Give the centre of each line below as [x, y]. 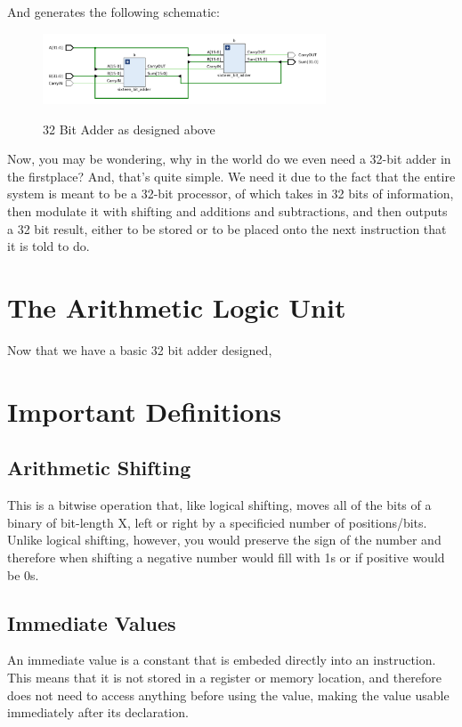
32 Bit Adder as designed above [129, 129]
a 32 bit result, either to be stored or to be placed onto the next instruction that [227, 228]
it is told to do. [49, 246]
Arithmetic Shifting [99, 468]
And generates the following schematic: [113, 12]
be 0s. [23, 574]
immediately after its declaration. [98, 712]
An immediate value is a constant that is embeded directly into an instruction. [222, 660]
